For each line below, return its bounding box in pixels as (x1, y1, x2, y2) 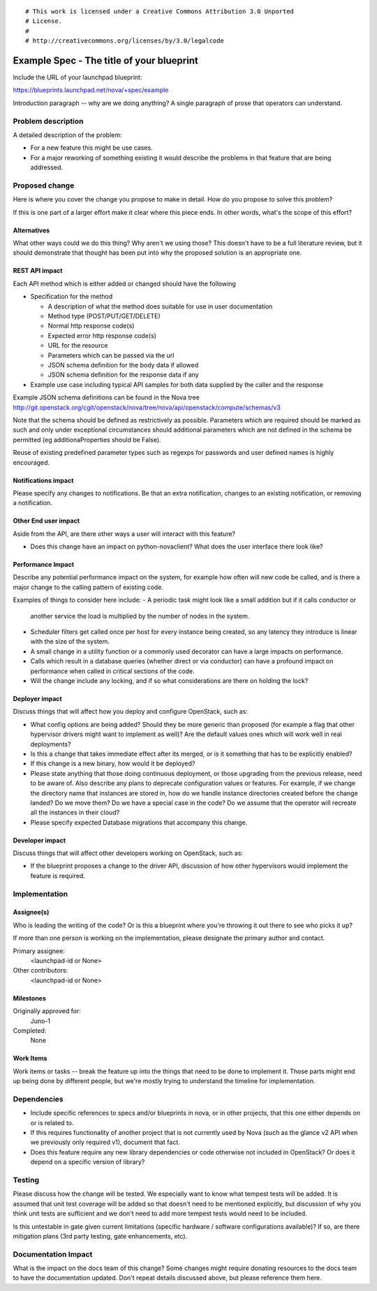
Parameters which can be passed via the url (47, 351, 175, 360)
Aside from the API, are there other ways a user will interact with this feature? (13, 529, 235, 538)
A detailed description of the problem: (13, 131, 122, 139)
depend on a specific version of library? (30, 1158, 145, 1166)
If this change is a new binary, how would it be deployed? (30, 759, 195, 768)
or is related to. (30, 1118, 74, 1127)
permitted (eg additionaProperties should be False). (13, 435, 161, 444)
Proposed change (13, 181, 75, 190)
